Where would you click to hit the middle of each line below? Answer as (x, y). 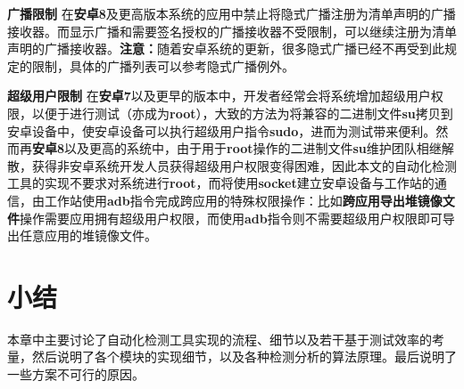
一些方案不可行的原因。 (76, 374)
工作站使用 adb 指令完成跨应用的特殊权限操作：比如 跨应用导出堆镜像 (243, 200)
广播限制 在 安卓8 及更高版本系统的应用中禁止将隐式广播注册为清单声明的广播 (232, 13)
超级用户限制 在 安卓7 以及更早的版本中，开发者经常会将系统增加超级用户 (219, 96)
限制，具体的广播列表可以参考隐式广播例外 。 (163, 65)
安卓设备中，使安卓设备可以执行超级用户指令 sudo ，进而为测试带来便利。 (222, 130)
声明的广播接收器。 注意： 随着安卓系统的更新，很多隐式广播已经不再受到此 (226, 49)
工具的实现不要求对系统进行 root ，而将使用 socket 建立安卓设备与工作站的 (221, 183)
